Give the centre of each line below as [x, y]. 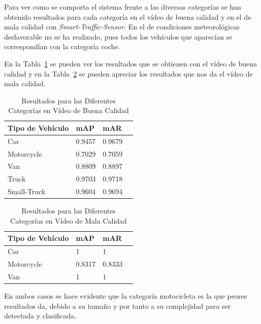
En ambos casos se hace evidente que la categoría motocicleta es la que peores [126, 296]
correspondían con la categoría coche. [62, 46]
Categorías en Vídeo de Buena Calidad [69, 110]
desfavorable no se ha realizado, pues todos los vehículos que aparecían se [118, 36]
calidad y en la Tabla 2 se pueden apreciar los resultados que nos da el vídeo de [128, 73]
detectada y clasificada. [40, 316]
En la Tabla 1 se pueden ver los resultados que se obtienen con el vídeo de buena [131, 63]
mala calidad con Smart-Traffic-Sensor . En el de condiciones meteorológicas [122, 27]
